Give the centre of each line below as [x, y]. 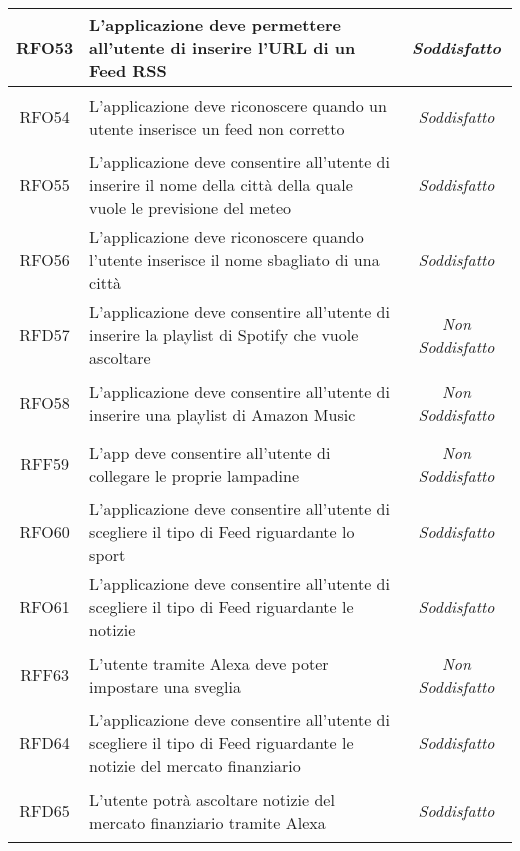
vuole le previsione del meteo [190, 207]
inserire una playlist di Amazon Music [222, 414]
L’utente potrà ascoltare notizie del [212, 799]
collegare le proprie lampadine [194, 475]
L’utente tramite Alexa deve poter [209, 663]
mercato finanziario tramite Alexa [207, 822]
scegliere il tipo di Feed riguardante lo [222, 531]
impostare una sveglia [165, 686]
